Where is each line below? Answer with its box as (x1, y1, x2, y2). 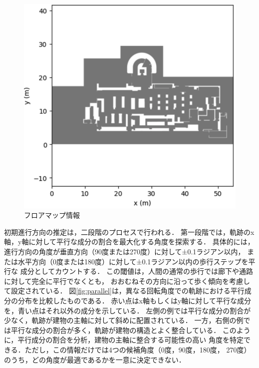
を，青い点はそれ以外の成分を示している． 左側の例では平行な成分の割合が (4, 305, 251, 315)
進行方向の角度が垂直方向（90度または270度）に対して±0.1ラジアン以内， (4, 246, 245, 257)
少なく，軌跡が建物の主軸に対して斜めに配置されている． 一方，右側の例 (4, 315, 244, 325)
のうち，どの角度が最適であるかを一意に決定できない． (4, 354, 186, 364)
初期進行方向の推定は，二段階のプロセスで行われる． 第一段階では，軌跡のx (4, 226, 255, 237)
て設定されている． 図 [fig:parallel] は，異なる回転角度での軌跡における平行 (4, 285, 245, 296)
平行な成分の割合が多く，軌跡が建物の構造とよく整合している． (10, 324, 221, 335)
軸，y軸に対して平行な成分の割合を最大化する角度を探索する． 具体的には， (4, 236, 255, 247)
